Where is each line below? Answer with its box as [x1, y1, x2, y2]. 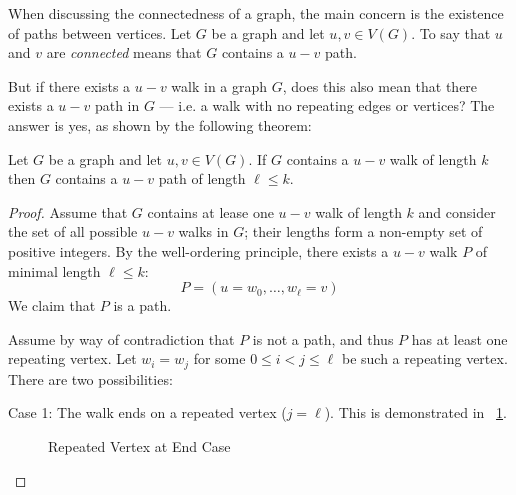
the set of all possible [8, 221, 138, 242]
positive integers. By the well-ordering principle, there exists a [8, 240, 389, 261]
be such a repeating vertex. [341, 348, 508, 369]
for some [193, 348, 246, 369]
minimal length [8, 260, 101, 281]
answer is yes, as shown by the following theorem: [8, 114, 312, 135]
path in [94, 95, 140, 116]
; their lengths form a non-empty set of [244, 221, 483, 242]
